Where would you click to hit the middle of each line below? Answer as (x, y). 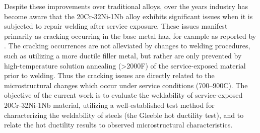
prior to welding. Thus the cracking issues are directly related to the (109, 75)
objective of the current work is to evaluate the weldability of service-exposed (123, 95)
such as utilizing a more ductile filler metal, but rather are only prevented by (123, 55)
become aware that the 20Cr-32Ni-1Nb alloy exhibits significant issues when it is (128, 16)
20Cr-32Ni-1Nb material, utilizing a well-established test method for (109, 105)
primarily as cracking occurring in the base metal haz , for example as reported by (130, 36)
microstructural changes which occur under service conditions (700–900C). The (126, 85)
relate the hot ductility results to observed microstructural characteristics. (118, 125)
